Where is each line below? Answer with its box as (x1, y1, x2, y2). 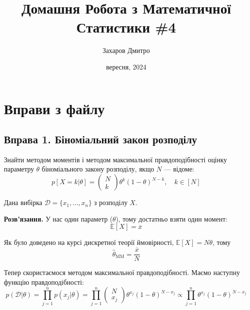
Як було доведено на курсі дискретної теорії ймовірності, (4, 237, 174, 247)
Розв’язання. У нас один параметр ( (4, 213, 113, 224)
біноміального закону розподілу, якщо (42, 164, 154, 174)
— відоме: (164, 164, 194, 174)
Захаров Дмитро (102, 45, 150, 55)
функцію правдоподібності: (4, 276, 84, 287)
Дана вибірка (4, 197, 43, 207)
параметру (4, 164, 34, 174)
